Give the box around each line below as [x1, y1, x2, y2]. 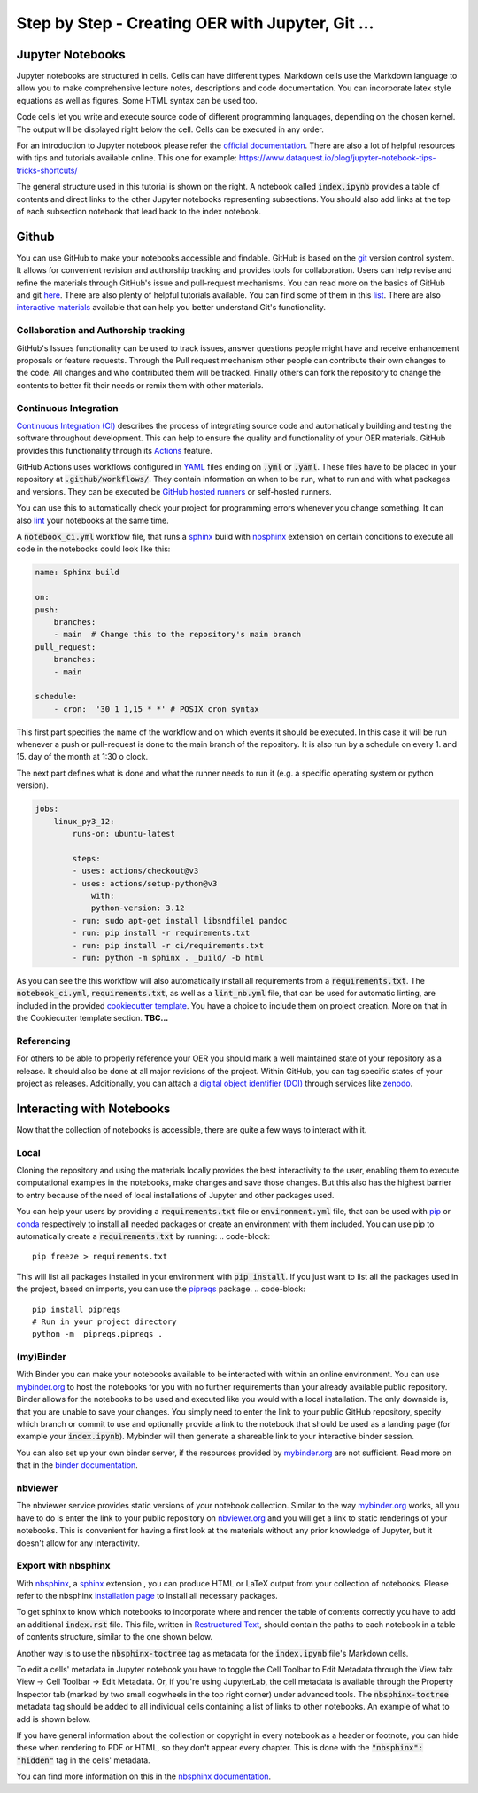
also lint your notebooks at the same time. [16, 515, 170, 526]
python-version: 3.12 [90, 903, 185, 913]
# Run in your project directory [32, 1316, 177, 1327]
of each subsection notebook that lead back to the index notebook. [16, 206, 261, 216]
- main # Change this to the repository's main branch [53, 629, 302, 640]
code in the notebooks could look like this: [16, 543, 171, 554]
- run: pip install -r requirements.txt [72, 928, 251, 939]
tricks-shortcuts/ [16, 165, 79, 175]
